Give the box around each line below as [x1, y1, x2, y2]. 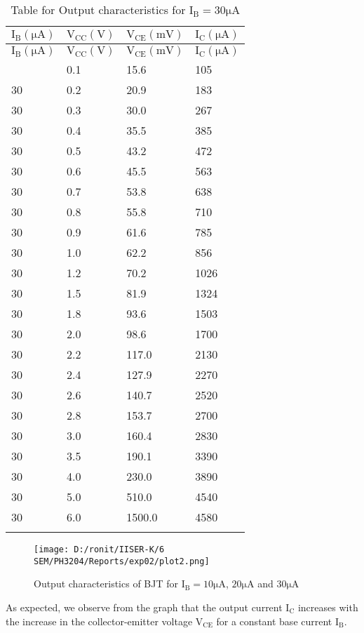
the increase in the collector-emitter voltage [6, 613, 193, 628]
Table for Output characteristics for [11, 1, 186, 18]
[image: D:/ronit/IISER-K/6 [34, 545, 165, 554]
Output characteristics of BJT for [34, 576, 178, 591]
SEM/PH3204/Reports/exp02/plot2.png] [34, 556, 210, 566]
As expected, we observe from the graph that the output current [6, 599, 283, 614]
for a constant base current [216, 613, 332, 628]
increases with [297, 599, 358, 614]
